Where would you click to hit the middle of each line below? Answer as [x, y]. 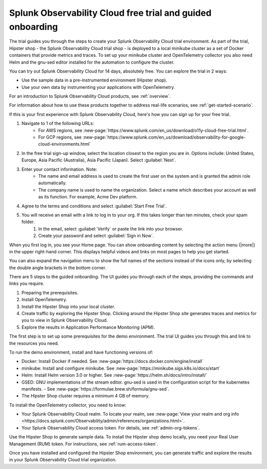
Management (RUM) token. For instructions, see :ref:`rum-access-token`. [84, 444]
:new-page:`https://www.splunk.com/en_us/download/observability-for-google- [164, 137]
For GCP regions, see [60, 137]
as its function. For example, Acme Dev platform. [88, 197]
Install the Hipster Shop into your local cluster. [68, 307]
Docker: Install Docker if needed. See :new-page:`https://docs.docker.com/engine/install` [112, 361]
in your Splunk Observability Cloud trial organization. [63, 460]
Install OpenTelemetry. [44, 300]
